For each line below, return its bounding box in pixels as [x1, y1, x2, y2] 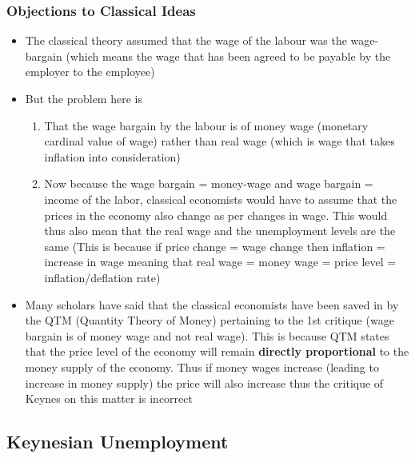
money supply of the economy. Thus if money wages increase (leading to [25, 358, 379, 375]
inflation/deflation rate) [44, 269, 161, 285]
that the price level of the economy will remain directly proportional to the [25, 343, 409, 360]
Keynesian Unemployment [6, 429, 229, 454]
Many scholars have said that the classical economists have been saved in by [25, 296, 399, 313]
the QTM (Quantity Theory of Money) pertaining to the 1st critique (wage [25, 312, 394, 329]
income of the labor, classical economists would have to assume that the [44, 190, 397, 207]
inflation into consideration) [44, 148, 181, 165]
